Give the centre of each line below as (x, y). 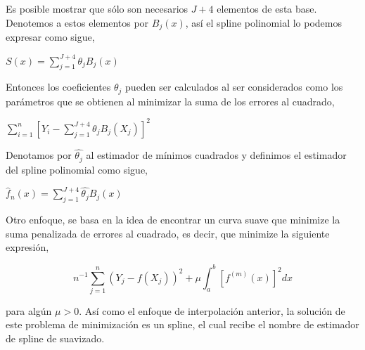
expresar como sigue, (50, 37)
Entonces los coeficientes (58, 87)
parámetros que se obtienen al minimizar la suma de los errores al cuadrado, (170, 101)
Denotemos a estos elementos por (77, 22)
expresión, (27, 247)
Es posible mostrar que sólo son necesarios (97, 8)
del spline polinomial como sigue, (77, 169)
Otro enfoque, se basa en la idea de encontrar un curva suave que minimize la (173, 220)
